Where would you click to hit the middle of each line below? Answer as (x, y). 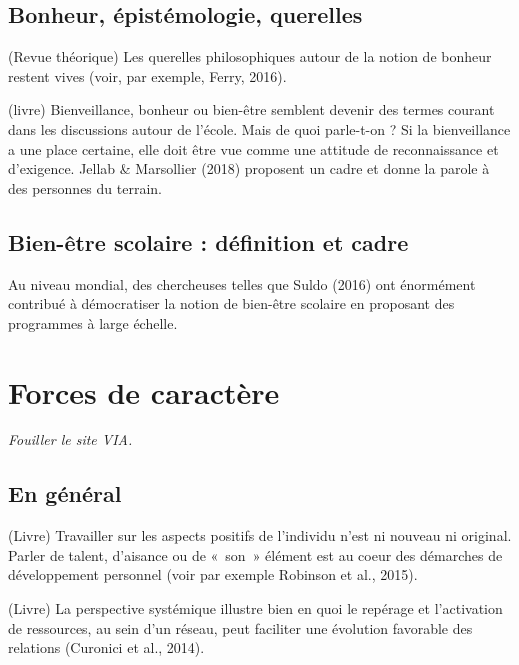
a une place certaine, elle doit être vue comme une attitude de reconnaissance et (253, 148)
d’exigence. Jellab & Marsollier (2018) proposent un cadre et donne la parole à (249, 168)
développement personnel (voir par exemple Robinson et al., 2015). (213, 574)
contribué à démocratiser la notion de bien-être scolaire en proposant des (231, 303)
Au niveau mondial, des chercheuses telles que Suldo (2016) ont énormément (242, 283)
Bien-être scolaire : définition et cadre (208, 241)
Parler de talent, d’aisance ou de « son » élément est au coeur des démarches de (255, 554)
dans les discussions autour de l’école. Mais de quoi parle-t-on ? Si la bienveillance (259, 128)
